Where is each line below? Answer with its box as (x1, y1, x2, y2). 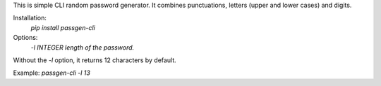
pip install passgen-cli (30, 23, 95, 31)
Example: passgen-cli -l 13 (13, 69, 91, 77)
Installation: (13, 14, 47, 22)
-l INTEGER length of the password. (30, 43, 135, 52)
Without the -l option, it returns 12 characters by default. (13, 56, 176, 64)
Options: (13, 34, 38, 42)
